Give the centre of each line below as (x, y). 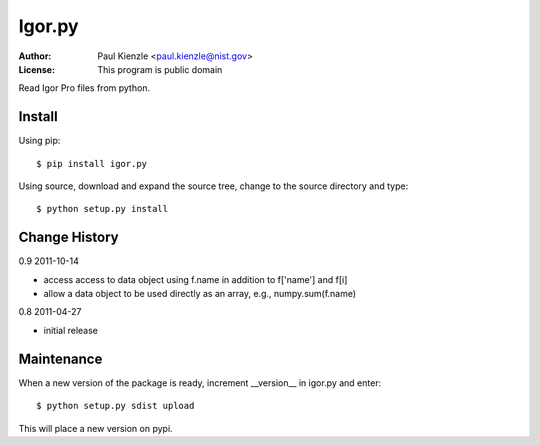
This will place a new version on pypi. (96, 428)
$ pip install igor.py (92, 163)
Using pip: (39, 141)
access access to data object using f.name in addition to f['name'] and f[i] (195, 279)
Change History (68, 237)
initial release (71, 330)
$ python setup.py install (102, 209)
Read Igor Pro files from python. (84, 88)
